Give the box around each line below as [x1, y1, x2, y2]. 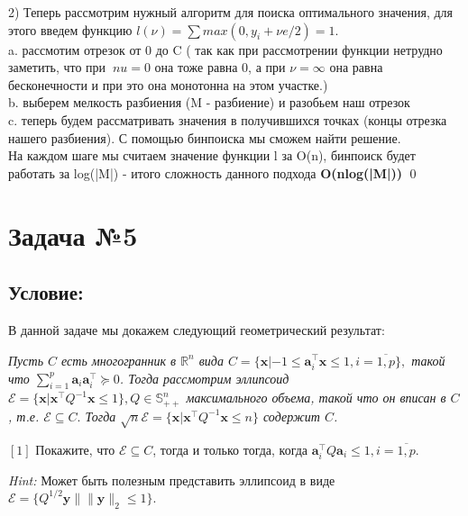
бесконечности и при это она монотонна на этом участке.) [8, 75, 328, 94]
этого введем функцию [8, 20, 133, 39]
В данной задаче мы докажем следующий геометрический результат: [8, 320, 385, 339]
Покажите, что [35, 439, 115, 458]
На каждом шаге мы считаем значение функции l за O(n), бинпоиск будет [8, 146, 416, 165]
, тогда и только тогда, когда [152, 439, 308, 458]
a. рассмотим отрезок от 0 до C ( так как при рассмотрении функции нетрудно [8, 40, 443, 59]
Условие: [8, 278, 84, 306]
